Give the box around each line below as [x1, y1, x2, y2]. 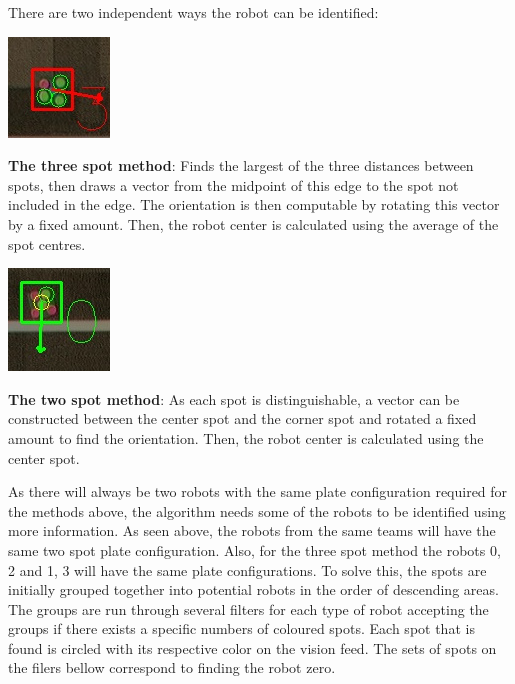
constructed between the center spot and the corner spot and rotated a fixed [8, 408, 477, 429]
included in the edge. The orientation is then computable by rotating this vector [8, 194, 500, 215]
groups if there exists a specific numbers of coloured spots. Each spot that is [8, 618, 475, 639]
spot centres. [8, 233, 86, 254]
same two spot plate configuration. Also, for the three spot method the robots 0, [8, 539, 501, 560]
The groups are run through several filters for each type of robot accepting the [8, 598, 489, 619]
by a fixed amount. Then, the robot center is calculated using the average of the [8, 213, 499, 234]
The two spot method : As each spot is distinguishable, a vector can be [8, 388, 460, 409]
